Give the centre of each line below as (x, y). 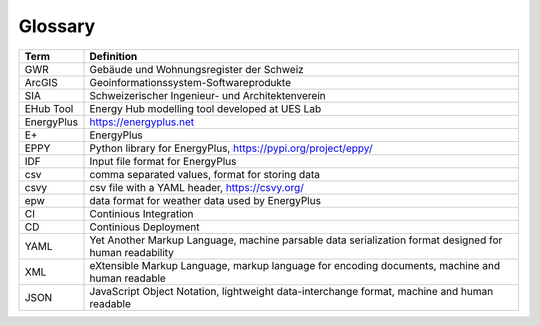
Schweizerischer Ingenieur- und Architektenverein (207, 95)
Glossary (57, 26)
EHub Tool (49, 108)
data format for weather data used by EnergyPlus (205, 200)
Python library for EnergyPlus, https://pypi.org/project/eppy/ (231, 148)
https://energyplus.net (142, 122)
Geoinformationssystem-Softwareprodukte (190, 82)
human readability (132, 252)
